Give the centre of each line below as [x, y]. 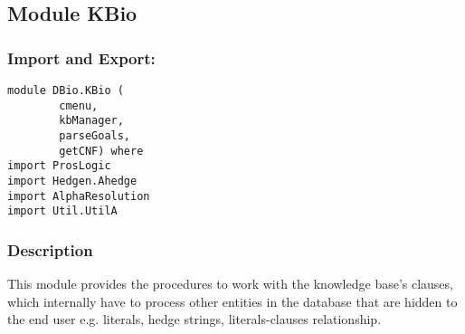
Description [50, 249]
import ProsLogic [59, 166]
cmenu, [79, 105]
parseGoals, [95, 135]
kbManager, [91, 121]
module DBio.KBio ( [66, 91]
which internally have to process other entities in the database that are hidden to [232, 301]
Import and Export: [81, 57]
